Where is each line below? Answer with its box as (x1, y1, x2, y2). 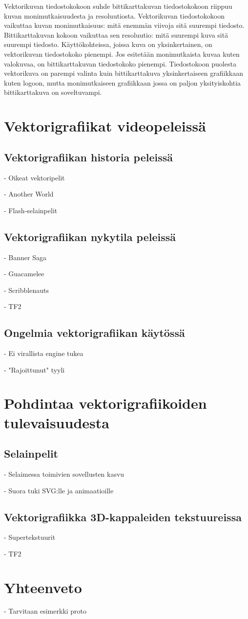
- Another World (4, 189, 54, 199)
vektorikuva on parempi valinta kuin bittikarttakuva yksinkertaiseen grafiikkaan (4, 68, 244, 78)
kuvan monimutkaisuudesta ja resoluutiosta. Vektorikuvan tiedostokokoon (4, 10, 225, 21)
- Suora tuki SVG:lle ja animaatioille (4, 485, 114, 495)
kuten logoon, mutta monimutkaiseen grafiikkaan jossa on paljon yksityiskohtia (4, 77, 241, 88)
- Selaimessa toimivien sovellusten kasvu (4, 469, 124, 479)
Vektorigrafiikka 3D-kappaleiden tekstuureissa (4, 509, 242, 524)
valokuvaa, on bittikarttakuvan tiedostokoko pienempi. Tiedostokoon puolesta (4, 58, 236, 68)
